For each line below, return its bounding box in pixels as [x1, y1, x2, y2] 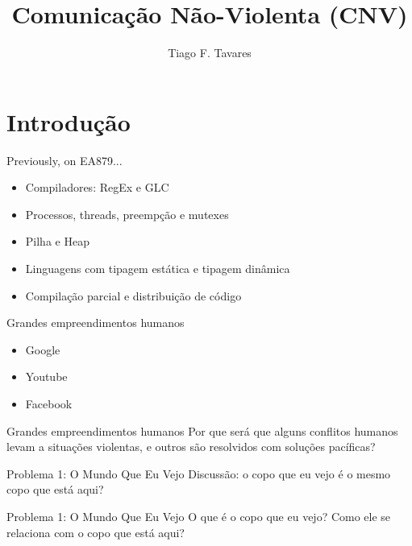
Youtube [25, 368, 68, 385]
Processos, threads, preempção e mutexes [25, 205, 229, 222]
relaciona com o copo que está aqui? [6, 523, 185, 540]
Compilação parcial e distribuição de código [25, 287, 242, 304]
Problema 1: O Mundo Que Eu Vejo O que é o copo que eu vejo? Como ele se [6, 507, 391, 524]
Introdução [6, 105, 131, 138]
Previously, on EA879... [6, 151, 123, 168]
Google [25, 341, 60, 358]
